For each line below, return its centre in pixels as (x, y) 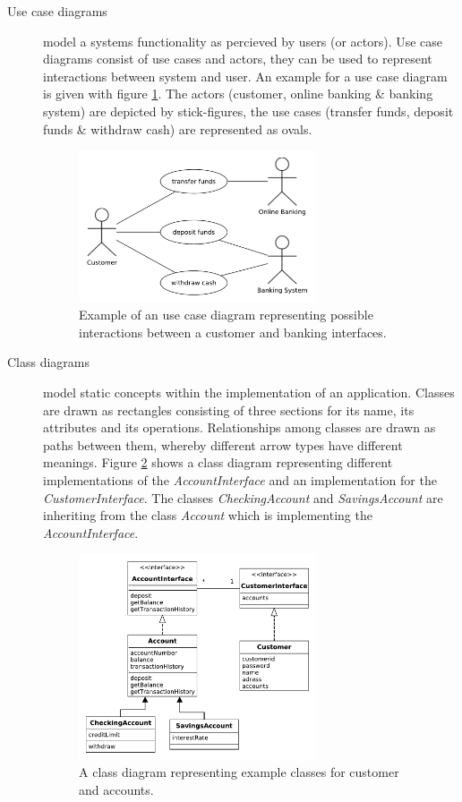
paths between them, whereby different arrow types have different (223, 444)
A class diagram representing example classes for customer (239, 772)
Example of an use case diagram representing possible (226, 315)
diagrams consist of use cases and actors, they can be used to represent (238, 59)
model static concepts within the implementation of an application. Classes (249, 392)
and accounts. (116, 789)
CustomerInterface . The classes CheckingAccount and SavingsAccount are (243, 497)
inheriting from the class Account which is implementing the (208, 515)
